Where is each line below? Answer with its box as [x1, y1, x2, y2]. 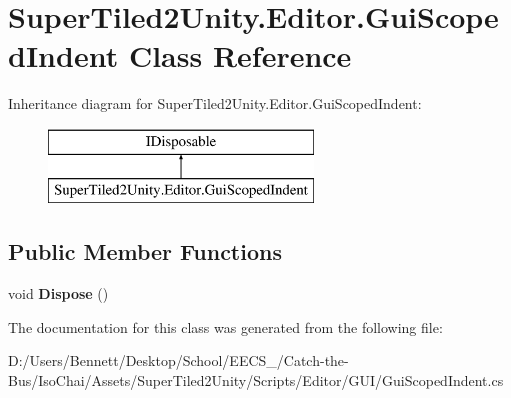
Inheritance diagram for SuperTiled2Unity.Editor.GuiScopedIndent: [8, 93, 422, 114]
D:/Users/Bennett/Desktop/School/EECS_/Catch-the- [8, 350, 349, 371]
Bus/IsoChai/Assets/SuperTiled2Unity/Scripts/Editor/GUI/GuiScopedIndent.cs [8, 370, 504, 391]
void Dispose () [8, 283, 109, 304]
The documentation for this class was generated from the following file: [8, 316, 443, 337]
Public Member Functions [8, 236, 282, 267]
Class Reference [128, 35, 352, 76]
